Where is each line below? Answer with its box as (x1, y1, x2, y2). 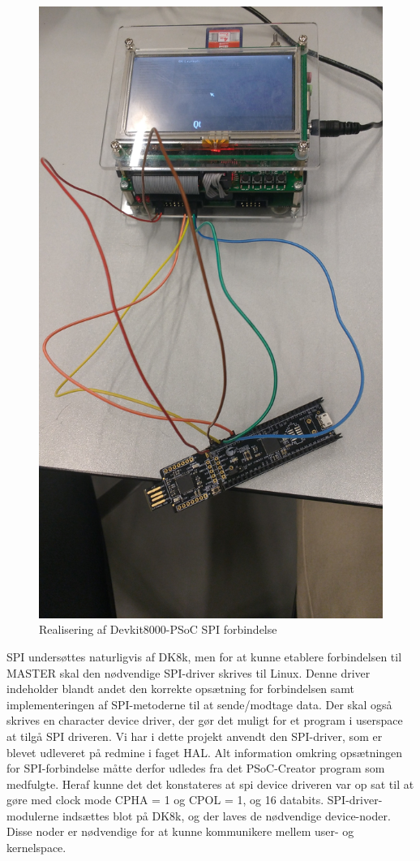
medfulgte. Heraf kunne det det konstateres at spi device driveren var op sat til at (6, 775, 414, 792)
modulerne (6, 807, 59, 824)
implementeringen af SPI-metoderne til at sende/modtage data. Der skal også (6, 695, 392, 712)
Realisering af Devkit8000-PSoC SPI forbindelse (39, 621, 277, 638)
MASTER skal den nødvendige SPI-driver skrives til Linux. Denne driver (6, 664, 371, 681)
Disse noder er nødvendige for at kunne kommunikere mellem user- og (6, 823, 354, 840)
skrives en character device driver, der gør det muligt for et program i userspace (6, 712, 403, 729)
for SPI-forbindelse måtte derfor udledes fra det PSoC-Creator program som (6, 760, 385, 777)
